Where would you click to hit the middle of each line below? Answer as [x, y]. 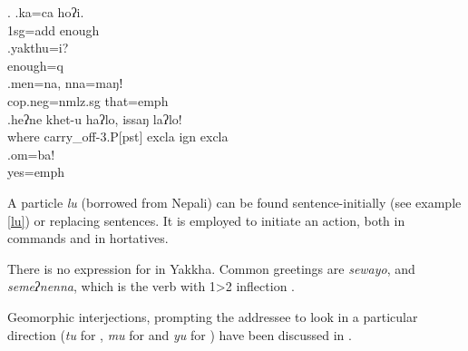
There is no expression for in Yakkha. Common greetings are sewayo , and [211, 268]
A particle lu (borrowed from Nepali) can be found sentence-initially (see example [234, 202]
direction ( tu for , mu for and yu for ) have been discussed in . [180, 334]
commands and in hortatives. [88, 238]
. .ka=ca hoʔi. [46, 12]
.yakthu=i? [38, 48]
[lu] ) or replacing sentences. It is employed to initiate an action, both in [206, 220]
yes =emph [36, 172]
